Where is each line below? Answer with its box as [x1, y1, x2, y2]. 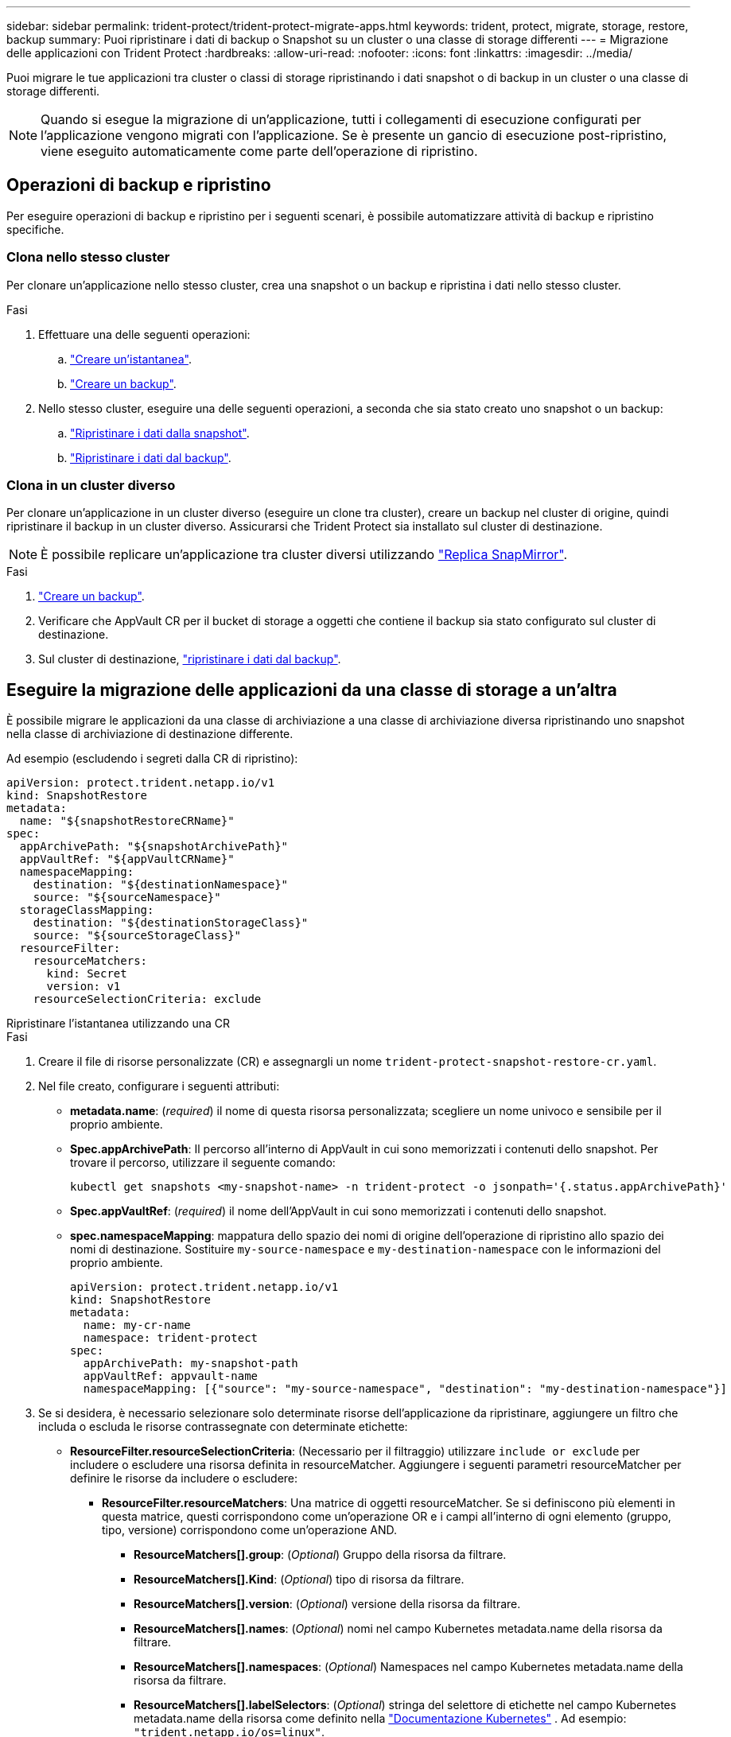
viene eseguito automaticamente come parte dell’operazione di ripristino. [41, 143, 478, 159]
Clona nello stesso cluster [6, 249, 170, 266]
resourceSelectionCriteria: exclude [33, 993, 262, 1006]
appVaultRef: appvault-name [83, 1370, 259, 1383]
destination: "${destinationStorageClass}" [33, 916, 309, 930]
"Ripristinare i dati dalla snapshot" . [70, 426, 250, 440]
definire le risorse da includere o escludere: [70, 1471, 298, 1486]
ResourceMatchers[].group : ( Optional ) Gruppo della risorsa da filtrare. [134, 1548, 507, 1562]
